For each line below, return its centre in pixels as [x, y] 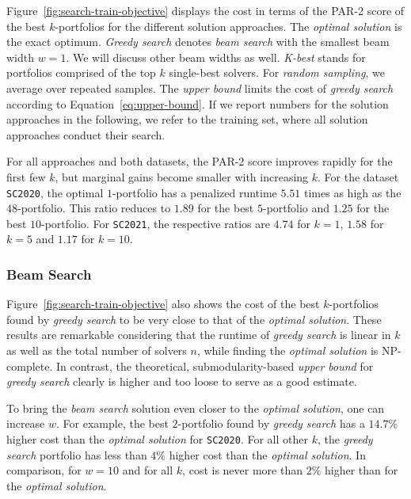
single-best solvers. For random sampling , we [277, 72]
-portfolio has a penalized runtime [194, 192]
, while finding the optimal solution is [287, 350]
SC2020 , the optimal [55, 192]
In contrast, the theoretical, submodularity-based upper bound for [215, 366]
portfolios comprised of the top [81, 72]
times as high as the [353, 192]
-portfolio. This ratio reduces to [94, 208]
